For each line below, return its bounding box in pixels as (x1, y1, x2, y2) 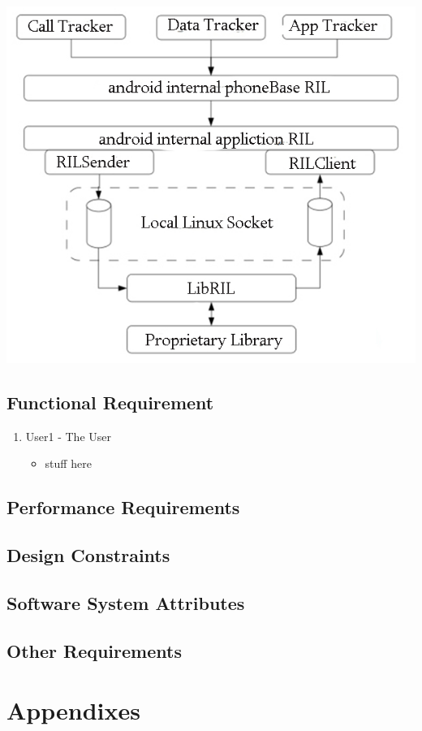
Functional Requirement (6, 389, 214, 414)
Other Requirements (6, 638, 182, 663)
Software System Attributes (6, 590, 245, 615)
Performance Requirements (6, 495, 240, 520)
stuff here (45, 455, 92, 472)
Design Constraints (6, 542, 170, 567)
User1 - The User (25, 427, 111, 444)
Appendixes (6, 694, 140, 727)
